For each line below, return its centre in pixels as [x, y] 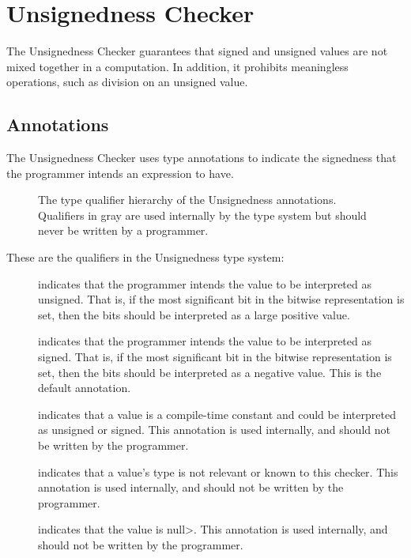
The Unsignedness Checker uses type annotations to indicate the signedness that [202, 158]
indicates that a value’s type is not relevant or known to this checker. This [218, 471]
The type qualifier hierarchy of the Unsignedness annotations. [187, 200]
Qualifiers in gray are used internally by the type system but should [202, 215]
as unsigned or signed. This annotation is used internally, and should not [214, 430]
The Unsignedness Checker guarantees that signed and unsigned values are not [197, 51]
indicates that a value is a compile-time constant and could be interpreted [217, 414]
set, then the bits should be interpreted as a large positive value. [194, 314]
